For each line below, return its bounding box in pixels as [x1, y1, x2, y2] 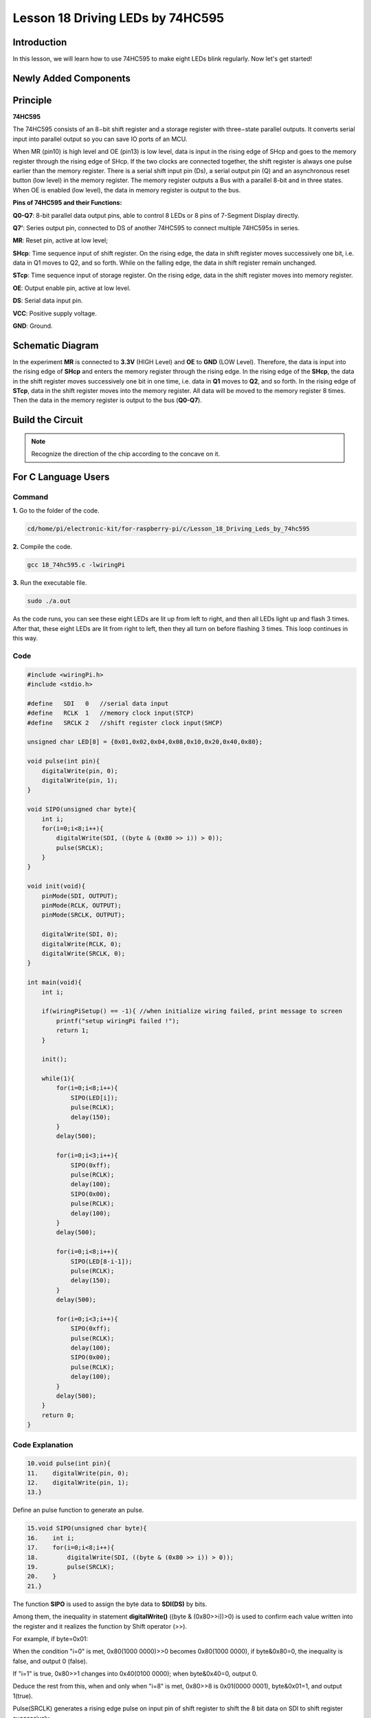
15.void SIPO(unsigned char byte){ [27, 1524, 147, 1532]
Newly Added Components [12, 72, 131, 84]
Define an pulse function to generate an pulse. [12, 1506, 144, 1515]
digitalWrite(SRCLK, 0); [41, 950, 126, 957]
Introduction [12, 36, 67, 48]
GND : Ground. [12, 322, 53, 330]
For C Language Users [12, 471, 110, 483]
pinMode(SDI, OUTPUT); [41, 892, 118, 900]
